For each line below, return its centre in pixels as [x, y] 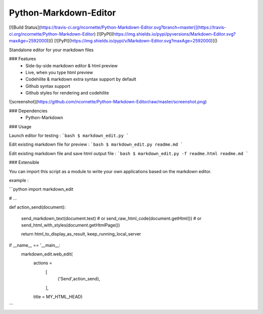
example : [19, 180]
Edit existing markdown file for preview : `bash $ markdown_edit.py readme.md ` [96, 144]
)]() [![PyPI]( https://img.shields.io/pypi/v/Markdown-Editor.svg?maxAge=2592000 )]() [132, 41]
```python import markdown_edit [41, 189]
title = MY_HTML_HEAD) [58, 297]
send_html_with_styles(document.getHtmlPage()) [71, 225]
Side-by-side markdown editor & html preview [72, 65]
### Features [22, 59]
